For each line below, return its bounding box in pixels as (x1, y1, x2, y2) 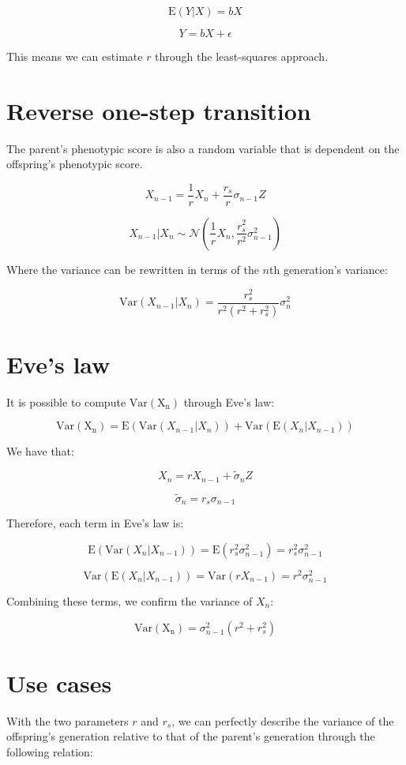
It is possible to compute (6, 393, 126, 410)
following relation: (6, 743, 93, 759)
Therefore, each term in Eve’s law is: (6, 515, 184, 531)
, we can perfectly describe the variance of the (171, 712, 394, 729)
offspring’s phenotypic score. (6, 156, 143, 172)
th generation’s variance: (269, 261, 388, 277)
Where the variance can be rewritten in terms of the (6, 261, 259, 277)
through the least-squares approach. (155, 48, 329, 64)
